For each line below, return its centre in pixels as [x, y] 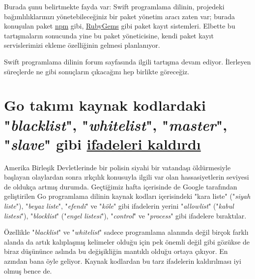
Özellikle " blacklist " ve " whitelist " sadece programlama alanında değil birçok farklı [126, 232]
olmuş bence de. [28, 270]
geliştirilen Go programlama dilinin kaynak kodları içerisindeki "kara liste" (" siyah [127, 196]
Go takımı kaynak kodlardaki [105, 105]
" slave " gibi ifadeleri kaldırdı [102, 144]
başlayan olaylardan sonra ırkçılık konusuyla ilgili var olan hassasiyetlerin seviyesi [127, 177]
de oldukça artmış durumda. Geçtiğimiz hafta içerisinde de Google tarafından [121, 186]
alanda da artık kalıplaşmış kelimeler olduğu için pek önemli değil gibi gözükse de [127, 241]
